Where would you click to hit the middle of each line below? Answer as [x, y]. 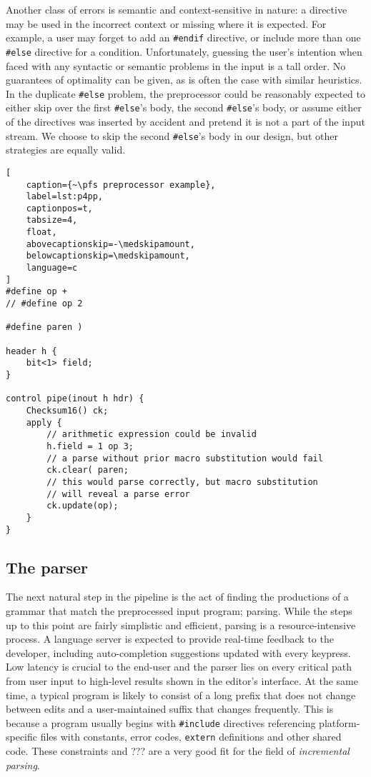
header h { [31, 351]
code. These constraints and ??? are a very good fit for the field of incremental [178, 751]
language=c [52, 268]
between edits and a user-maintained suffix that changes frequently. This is [170, 709]
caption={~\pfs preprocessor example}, [121, 185]
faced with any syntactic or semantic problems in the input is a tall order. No [176, 65]
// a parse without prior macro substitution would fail [185, 458]
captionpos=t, [59, 208]
